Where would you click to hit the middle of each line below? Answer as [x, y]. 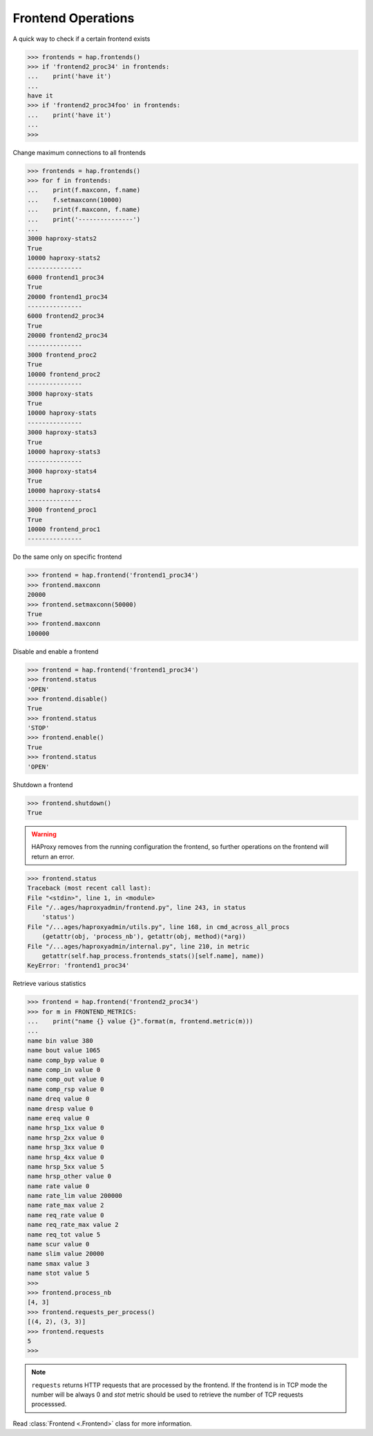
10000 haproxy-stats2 [64, 258]
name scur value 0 [58, 1244]
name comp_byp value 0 [66, 1060]
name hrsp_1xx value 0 [66, 1128]
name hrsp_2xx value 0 [66, 1138]
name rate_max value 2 [66, 1205]
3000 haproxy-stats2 [62, 239]
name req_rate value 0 [66, 1215]
